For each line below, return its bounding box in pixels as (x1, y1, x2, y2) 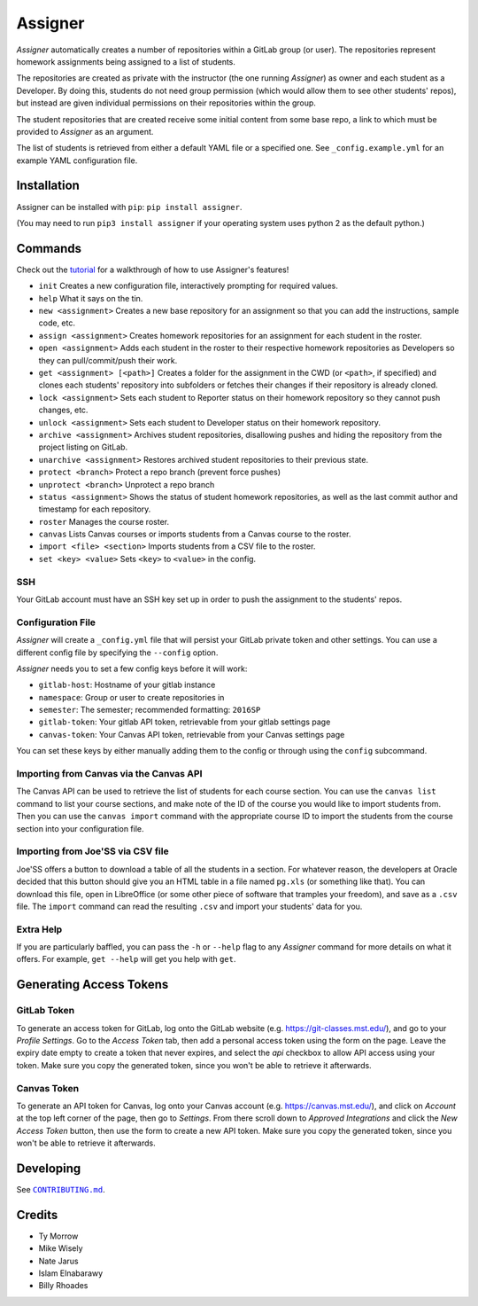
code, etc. (38, 317, 75, 328)
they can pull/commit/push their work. (38, 355, 178, 365)
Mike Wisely (38, 1243, 83, 1254)
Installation (16, 178, 80, 193)
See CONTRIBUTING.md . (16, 1184, 105, 1194)
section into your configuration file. (16, 823, 145, 833)
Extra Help (16, 923, 63, 935)
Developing (16, 1161, 81, 1176)
